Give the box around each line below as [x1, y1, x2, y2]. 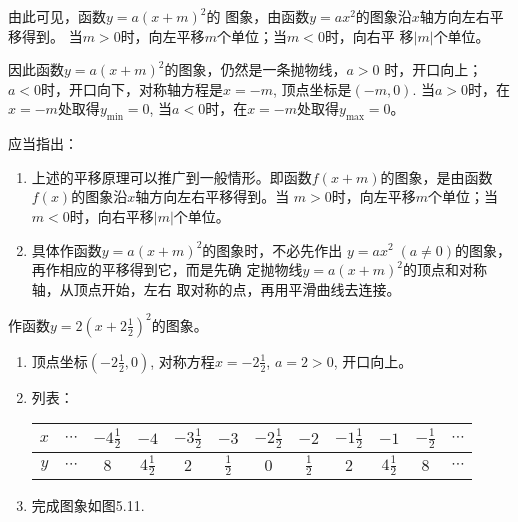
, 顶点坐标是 [272, 78, 352, 99]
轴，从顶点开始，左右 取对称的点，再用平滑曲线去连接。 [31, 278, 401, 299]
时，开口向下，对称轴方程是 [41, 78, 224, 99]
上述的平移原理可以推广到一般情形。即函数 [31, 166, 312, 187]
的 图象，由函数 [206, 6, 310, 26]
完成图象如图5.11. [31, 495, 145, 516]
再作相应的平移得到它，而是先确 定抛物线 [31, 259, 303, 280]
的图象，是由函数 [380, 166, 493, 187]
